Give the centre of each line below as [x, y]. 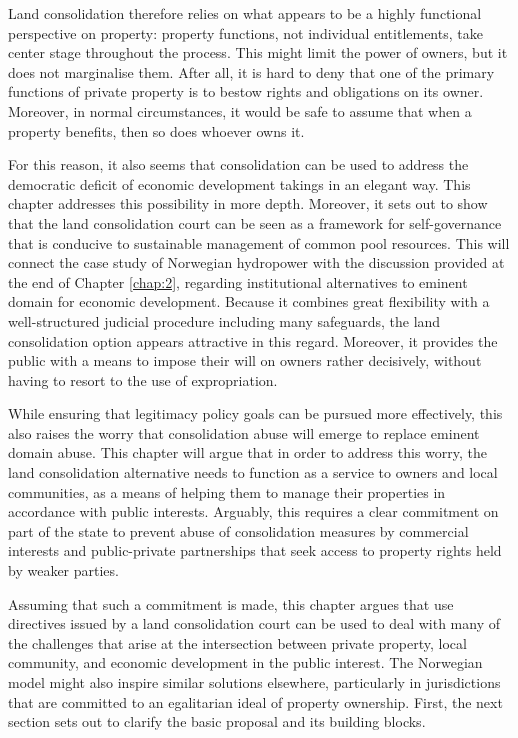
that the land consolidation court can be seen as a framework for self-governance [255, 222]
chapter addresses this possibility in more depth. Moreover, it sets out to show [248, 203]
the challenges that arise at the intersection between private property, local [237, 642]
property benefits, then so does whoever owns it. [156, 130]
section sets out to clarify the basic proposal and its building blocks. [217, 721]
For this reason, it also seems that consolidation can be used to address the [238, 164]
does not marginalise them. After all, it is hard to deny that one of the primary [251, 71]
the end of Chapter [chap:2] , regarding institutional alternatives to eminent [238, 281]
